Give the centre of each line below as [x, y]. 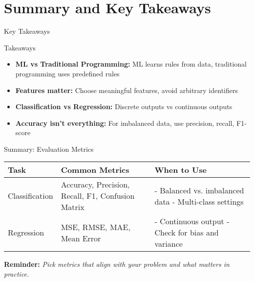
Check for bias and [187, 233]
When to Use [180, 170]
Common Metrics [95, 170]
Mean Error [81, 238]
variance [169, 244]
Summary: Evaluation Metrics [49, 149]
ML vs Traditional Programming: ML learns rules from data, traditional [131, 64]
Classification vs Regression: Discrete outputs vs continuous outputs [124, 106]
